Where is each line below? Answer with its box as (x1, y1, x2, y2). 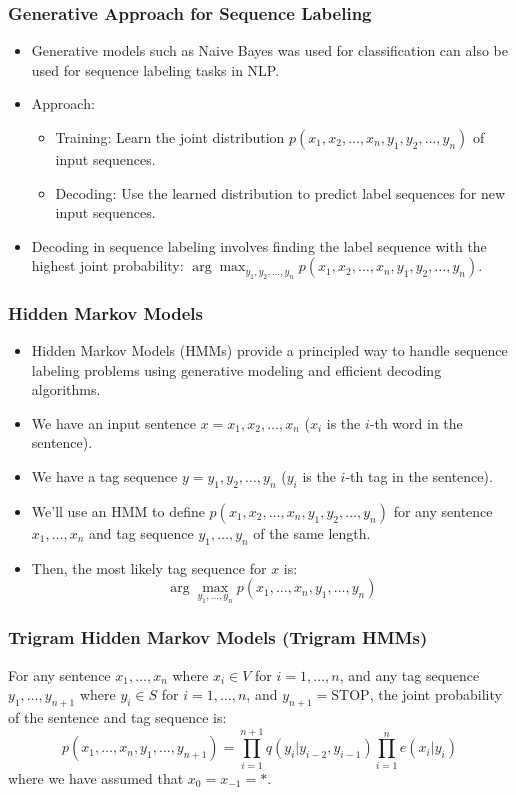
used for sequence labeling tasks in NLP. (31, 59, 280, 80)
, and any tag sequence (339, 664, 480, 685)
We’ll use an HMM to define (31, 500, 205, 521)
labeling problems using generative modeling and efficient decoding (31, 359, 442, 380)
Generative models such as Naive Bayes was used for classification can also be (31, 40, 508, 61)
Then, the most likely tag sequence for (31, 557, 267, 578)
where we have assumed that (8, 767, 184, 788)
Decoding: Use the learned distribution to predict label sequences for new (55, 182, 506, 203)
